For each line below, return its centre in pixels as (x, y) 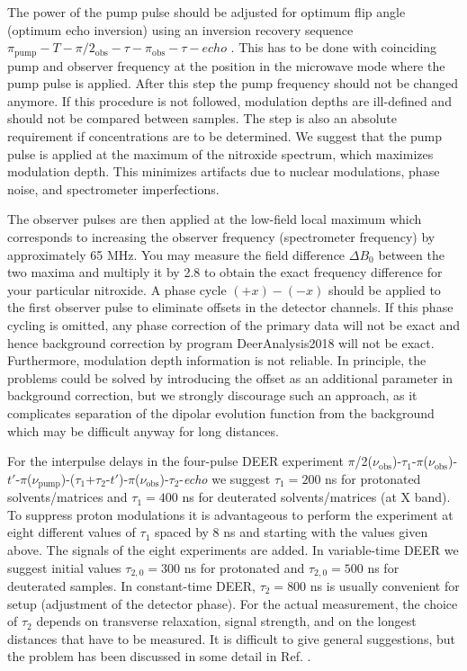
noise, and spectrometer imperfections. (113, 188)
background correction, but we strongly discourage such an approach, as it (212, 395)
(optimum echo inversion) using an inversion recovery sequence (180, 29)
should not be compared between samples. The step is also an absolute (202, 118)
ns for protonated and (244, 567)
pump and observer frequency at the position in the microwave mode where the (226, 65)
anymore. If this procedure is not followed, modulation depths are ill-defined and (229, 100)
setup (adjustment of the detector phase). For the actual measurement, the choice (233, 603)
